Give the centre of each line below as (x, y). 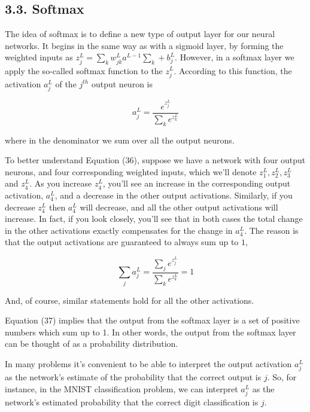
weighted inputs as (39, 57)
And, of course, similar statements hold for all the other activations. (130, 300)
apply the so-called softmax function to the (84, 70)
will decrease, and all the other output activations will (179, 207)
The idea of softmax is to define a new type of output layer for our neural (140, 34)
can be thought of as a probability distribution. (92, 344)
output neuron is (122, 83)
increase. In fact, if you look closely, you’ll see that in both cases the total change (154, 219)
